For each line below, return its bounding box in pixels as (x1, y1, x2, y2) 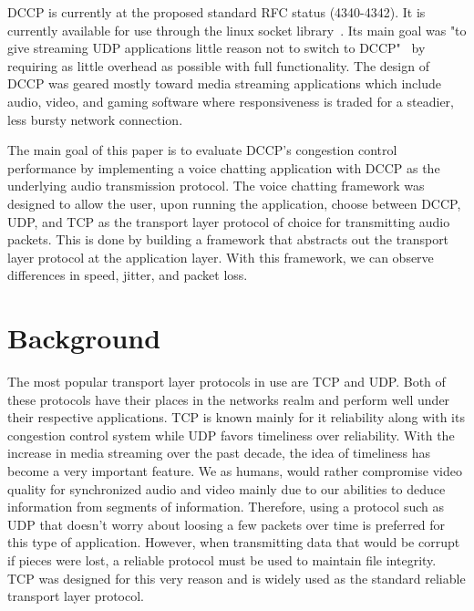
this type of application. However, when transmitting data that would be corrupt (7, 533, 460, 552)
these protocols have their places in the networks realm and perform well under (7, 389, 450, 409)
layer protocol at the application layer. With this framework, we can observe (7, 247, 434, 266)
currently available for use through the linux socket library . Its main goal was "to (7, 20, 467, 39)
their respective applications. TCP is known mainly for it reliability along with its (7, 408, 465, 427)
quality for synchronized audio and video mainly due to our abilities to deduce (7, 479, 446, 498)
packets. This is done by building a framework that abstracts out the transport (7, 230, 449, 249)
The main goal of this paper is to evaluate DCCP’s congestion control (7, 140, 397, 160)
